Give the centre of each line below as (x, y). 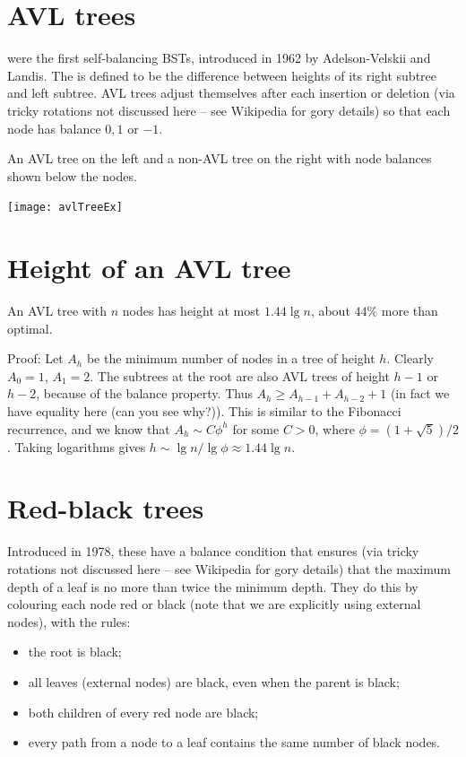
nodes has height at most (191, 311)
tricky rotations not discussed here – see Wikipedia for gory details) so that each (229, 110)
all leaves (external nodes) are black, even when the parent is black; (214, 681)
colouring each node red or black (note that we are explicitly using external (214, 604)
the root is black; (75, 652)
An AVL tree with (57, 311)
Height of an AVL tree (149, 268)
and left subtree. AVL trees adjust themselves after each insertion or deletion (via (231, 93)
